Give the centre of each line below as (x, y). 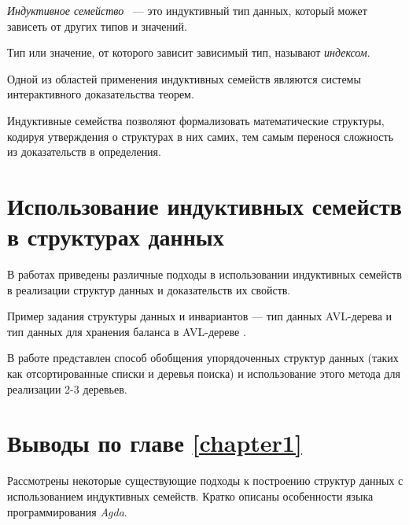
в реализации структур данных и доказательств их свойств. (149, 289)
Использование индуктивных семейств (204, 205)
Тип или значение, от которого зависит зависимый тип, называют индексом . (189, 52)
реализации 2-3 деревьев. (67, 388)
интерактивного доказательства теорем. (101, 94)
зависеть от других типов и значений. (97, 26)
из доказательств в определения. (84, 152)
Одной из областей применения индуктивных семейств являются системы (184, 78)
